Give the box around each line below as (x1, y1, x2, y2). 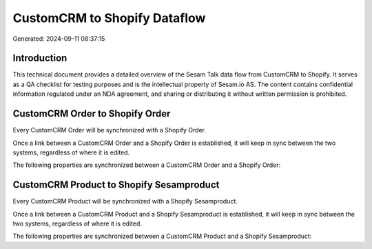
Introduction (12, 52, 68, 64)
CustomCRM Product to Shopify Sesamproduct (12, 179, 220, 191)
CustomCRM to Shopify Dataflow (12, 10, 206, 26)
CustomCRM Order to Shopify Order (12, 108, 171, 120)
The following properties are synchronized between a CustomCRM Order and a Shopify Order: (12, 161, 281, 169)
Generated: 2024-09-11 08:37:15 (12, 34, 105, 43)
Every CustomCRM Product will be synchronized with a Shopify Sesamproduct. (12, 197, 238, 206)
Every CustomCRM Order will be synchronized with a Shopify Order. (12, 126, 207, 135)
